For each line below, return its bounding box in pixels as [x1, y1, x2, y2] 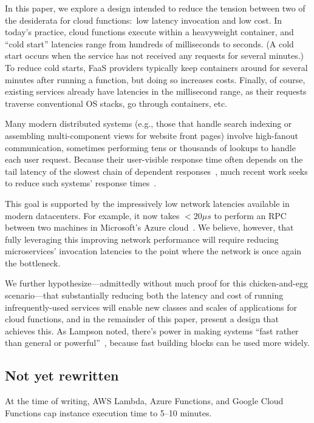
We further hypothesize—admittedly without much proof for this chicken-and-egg [5, 277, 308, 289]
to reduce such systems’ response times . [5, 177, 157, 189]
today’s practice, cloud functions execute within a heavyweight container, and [5, 25, 294, 38]
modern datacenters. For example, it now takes [5, 209, 180, 222]
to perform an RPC [214, 209, 287, 222]
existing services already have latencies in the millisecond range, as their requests [5, 85, 307, 98]
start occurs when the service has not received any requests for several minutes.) [5, 49, 304, 62]
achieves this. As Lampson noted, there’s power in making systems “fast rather [5, 324, 299, 337]
